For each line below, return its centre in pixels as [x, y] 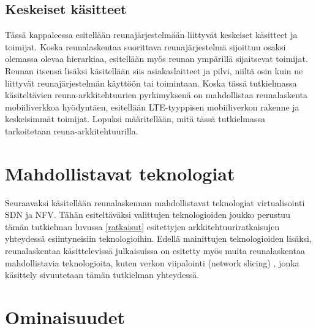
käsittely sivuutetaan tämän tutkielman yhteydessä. [102, 275]
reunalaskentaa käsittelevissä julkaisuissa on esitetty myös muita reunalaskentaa [155, 251]
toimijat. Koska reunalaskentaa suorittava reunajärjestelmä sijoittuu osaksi [145, 46]
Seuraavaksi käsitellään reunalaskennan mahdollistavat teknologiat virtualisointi [155, 202]
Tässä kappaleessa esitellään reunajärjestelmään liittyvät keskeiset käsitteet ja [151, 35]
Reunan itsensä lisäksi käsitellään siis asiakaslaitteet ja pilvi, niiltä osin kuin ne [154, 70]
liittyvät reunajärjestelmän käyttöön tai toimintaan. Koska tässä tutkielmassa [151, 83]
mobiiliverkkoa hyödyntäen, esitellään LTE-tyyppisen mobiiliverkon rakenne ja [152, 106]
